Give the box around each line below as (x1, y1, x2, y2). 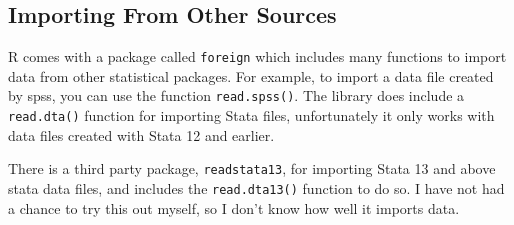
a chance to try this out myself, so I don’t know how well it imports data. (8, 197, 460, 218)
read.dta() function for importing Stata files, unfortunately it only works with (8, 105, 495, 126)
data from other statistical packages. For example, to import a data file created (8, 65, 494, 86)
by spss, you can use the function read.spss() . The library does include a (8, 85, 465, 106)
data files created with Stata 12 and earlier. (8, 124, 275, 145)
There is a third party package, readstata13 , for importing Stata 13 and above (8, 158, 496, 179)
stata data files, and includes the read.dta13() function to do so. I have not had (8, 178, 505, 199)
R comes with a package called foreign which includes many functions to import (8, 46, 507, 67)
